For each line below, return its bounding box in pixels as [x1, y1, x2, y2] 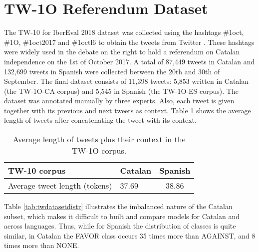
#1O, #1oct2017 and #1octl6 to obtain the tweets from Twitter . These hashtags [4, 36, 255, 47]
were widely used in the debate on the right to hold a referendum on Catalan [4, 46, 240, 57]
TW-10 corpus [8, 165, 66, 177]
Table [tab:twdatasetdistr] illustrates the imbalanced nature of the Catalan [4, 201, 233, 212]
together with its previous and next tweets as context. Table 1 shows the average [4, 105, 251, 115]
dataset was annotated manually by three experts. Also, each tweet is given [4, 95, 235, 106]
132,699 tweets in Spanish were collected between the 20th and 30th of [4, 66, 220, 76]
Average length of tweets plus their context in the [12, 133, 186, 145]
